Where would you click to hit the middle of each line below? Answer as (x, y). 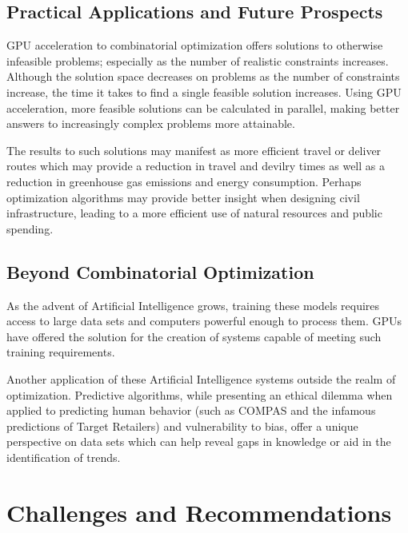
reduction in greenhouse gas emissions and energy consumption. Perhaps (184, 181)
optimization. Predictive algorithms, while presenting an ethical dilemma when (200, 394)
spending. (30, 228)
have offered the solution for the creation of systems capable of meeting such (194, 336)
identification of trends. (64, 457)
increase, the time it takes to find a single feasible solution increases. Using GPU (204, 91)
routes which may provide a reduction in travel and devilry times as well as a (196, 166)
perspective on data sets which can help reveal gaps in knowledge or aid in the (199, 442)
